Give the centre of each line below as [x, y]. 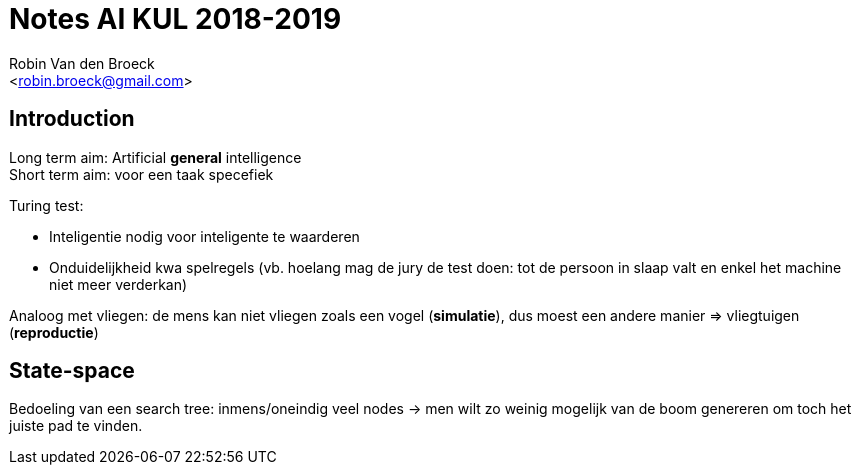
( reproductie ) [54, 332]
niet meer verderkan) [118, 284]
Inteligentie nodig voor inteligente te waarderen [204, 236]
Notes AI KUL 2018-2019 [175, 19]
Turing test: [46, 205]
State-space [72, 371]
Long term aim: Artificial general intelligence [155, 157]
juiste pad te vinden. [76, 426]
